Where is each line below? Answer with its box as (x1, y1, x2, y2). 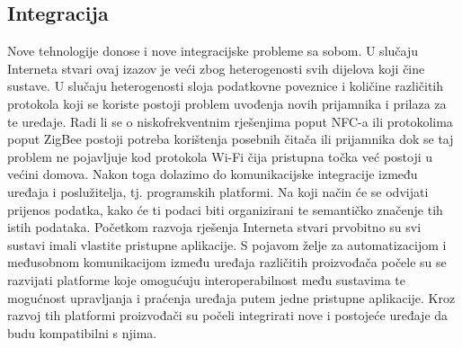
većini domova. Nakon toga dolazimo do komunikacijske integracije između (7, 165, 418, 183)
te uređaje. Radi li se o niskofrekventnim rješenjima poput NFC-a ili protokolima (7, 112, 453, 130)
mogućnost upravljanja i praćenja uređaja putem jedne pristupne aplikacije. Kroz (7, 288, 456, 307)
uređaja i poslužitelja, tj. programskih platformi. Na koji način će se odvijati (7, 182, 429, 201)
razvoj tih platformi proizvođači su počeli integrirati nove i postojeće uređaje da (7, 306, 449, 325)
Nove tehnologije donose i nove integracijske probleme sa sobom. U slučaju (7, 41, 418, 60)
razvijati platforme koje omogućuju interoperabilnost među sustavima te (7, 270, 405, 289)
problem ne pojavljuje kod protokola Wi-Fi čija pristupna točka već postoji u (7, 147, 433, 165)
